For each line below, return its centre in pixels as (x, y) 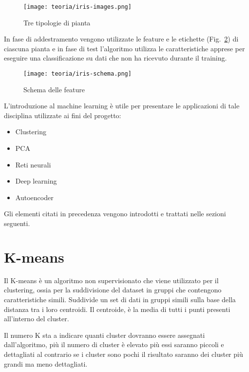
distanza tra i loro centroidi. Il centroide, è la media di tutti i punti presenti (117, 309)
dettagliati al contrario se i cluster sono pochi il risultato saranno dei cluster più (124, 354)
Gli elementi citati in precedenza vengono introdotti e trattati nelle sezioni (115, 214)
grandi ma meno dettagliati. (46, 363)
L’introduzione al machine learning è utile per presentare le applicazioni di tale (122, 106)
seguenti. (17, 223)
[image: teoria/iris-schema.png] (77, 74)
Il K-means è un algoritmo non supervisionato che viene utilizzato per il (111, 280)
